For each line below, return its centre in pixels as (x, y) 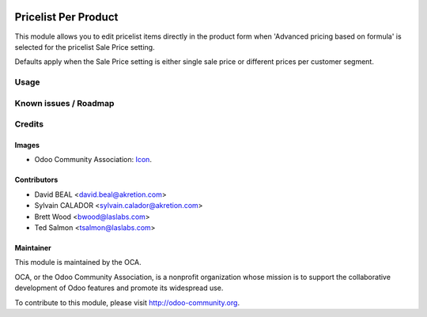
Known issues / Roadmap (64, 103)
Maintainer (33, 247)
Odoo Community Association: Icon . (93, 160)
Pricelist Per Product (66, 17)
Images (27, 145)
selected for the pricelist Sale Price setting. (85, 47)
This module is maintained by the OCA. (78, 262)
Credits (29, 124)
